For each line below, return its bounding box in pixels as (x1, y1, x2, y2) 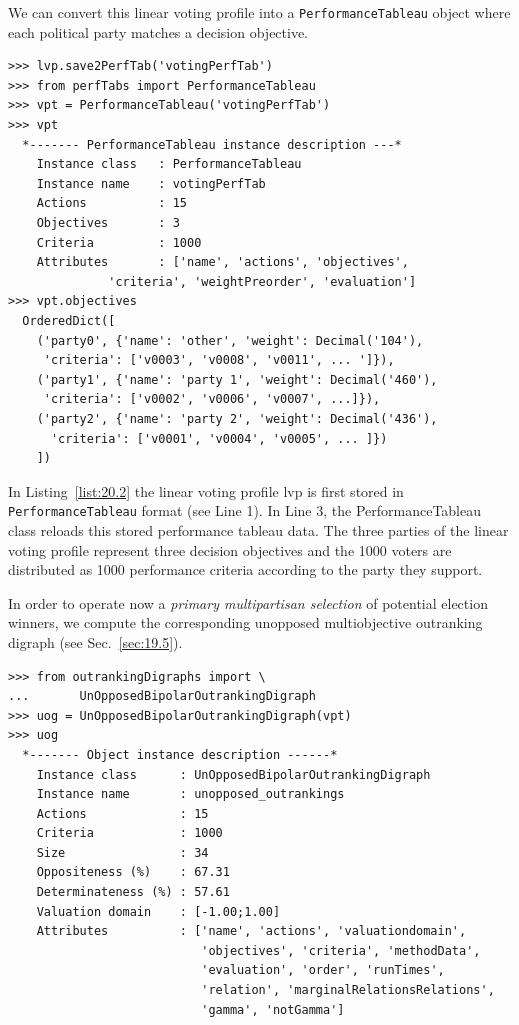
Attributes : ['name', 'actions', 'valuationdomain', (36, 924, 467, 939)
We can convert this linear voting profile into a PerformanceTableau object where (8, 2, 511, 22)
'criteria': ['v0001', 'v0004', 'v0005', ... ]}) (50, 431, 388, 446)
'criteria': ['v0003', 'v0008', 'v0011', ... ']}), (43, 353, 395, 368)
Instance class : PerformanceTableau (36, 157, 302, 172)
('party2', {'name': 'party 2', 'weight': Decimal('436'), (36, 411, 438, 426)
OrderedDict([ (22, 313, 116, 328)
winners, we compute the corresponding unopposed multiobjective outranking (8, 612, 483, 633)
